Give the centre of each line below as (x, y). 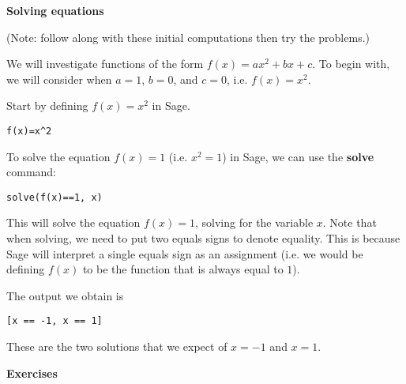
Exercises (32, 373)
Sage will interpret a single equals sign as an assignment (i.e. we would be (185, 253)
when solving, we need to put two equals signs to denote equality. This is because (203, 238)
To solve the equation (58, 156)
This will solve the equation (73, 222)
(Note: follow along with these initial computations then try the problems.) (188, 37)
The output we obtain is (65, 295)
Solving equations (55, 10)
